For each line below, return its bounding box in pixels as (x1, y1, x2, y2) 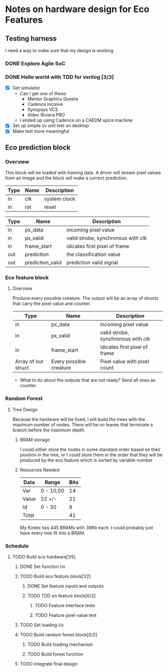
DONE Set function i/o (19, 564, 66, 570)
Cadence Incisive (27, 101, 63, 107)
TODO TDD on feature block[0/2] (27, 593, 96, 599)
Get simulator (12, 85, 40, 91)
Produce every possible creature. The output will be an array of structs (12, 295, 158, 301)
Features (5, 14, 43, 26)
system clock (44, 195, 75, 202)
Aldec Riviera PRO (27, 112, 65, 118)
